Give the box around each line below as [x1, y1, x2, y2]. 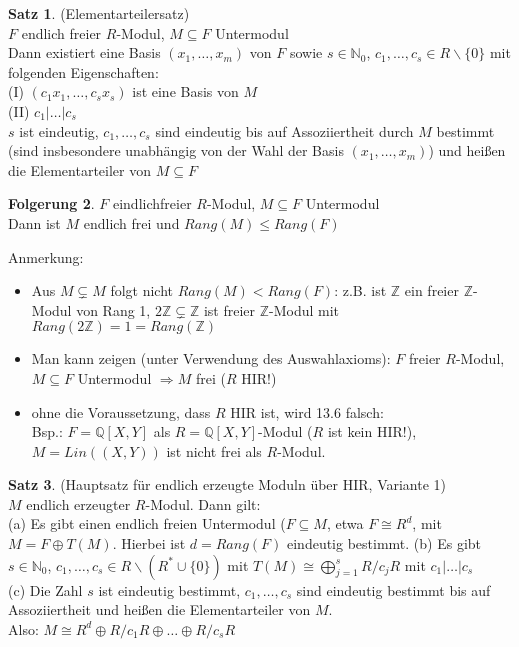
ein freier [404, 280, 459, 301]
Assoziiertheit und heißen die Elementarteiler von [8, 599, 311, 620]
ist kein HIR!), [327, 421, 417, 442]
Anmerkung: [8, 246, 84, 267]
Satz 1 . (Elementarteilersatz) [8, 3, 190, 23]
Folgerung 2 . [8, 193, 95, 214]
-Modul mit [269, 299, 340, 320]
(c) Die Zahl [8, 579, 83, 600]
